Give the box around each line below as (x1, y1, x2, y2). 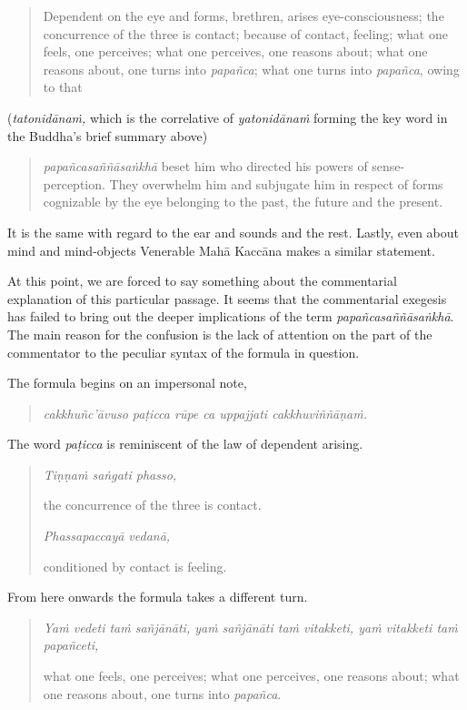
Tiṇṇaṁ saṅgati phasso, (43, 464, 177, 483)
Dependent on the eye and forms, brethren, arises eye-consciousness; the (43, 6, 444, 25)
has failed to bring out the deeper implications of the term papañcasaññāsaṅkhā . (7, 307, 454, 326)
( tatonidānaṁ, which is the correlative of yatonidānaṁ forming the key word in (7, 107, 448, 127)
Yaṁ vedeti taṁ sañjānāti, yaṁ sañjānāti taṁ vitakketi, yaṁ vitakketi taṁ (43, 617, 458, 636)
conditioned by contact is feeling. (43, 556, 227, 575)
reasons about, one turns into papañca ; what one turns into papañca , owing (43, 59, 460, 78)
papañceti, (43, 635, 99, 654)
